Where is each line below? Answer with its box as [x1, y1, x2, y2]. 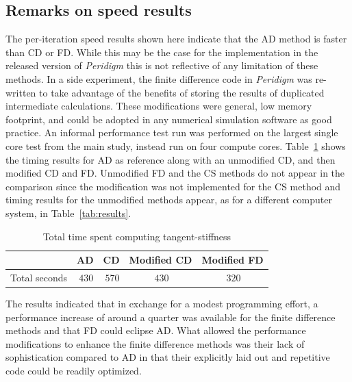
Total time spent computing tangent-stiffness [42, 229, 231, 243]
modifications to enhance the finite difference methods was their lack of [5, 336, 305, 351]
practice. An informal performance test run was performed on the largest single [5, 125, 338, 140]
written [5, 85, 36, 99]
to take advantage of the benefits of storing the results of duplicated [39, 85, 325, 99]
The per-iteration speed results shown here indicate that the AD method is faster [5, 31, 347, 46]
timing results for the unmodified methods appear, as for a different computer [5, 192, 332, 207]
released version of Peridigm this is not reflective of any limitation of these [5, 58, 318, 73]
